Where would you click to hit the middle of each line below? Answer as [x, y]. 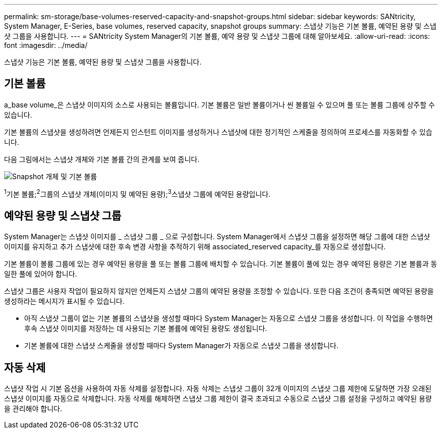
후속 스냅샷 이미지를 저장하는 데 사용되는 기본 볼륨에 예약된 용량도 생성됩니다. [146, 329]
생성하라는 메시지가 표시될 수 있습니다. [64, 301]
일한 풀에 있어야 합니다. [41, 274]
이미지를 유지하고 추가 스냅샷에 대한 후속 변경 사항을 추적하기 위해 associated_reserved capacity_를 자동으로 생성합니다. [195, 247]
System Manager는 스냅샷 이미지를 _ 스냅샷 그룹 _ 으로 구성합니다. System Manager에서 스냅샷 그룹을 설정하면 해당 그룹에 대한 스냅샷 [217, 237]
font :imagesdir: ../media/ [46, 45]
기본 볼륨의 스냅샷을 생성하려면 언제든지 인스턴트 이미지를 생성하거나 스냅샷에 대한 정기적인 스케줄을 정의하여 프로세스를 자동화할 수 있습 [218, 132]
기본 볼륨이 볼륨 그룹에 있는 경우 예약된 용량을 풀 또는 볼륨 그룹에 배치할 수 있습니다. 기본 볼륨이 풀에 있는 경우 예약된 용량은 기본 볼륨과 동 [221, 264]
